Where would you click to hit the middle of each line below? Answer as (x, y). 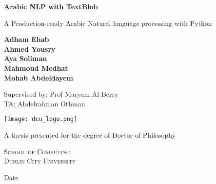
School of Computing (37, 151)
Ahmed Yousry (30, 49)
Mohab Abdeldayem (39, 77)
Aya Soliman (26, 58)
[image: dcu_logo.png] (41, 119)
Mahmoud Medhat (36, 68)
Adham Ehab (27, 39)
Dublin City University (40, 161)
